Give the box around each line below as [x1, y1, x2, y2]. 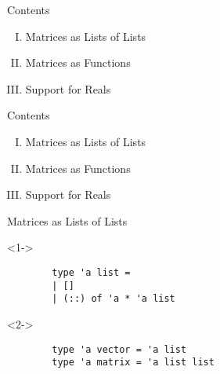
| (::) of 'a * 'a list [52, 293, 175, 305]
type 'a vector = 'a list [52, 343, 187, 355]
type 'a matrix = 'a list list [52, 357, 215, 368]
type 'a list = [52, 266, 131, 278]
